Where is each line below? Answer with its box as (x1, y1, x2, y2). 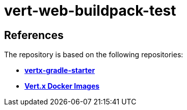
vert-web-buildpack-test (4, 2, 176, 19)
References (4, 28, 64, 42)
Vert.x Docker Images (24, 82, 100, 91)
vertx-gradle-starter (24, 66, 95, 75)
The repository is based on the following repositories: (4, 50, 183, 59)
